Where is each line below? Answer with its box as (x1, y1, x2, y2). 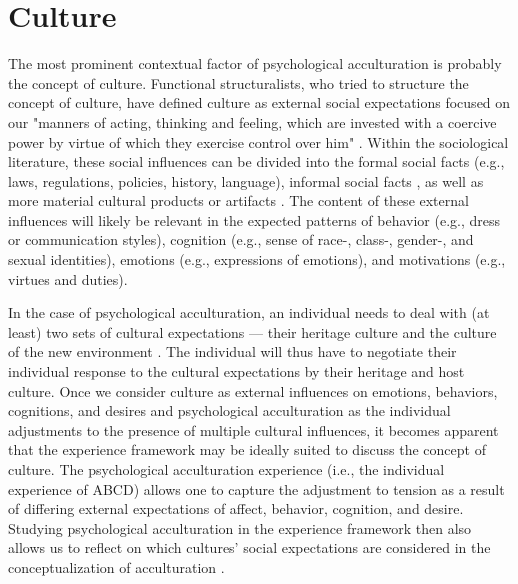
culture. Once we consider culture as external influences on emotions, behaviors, (8, 380, 498, 401)
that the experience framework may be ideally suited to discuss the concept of (8, 439, 486, 460)
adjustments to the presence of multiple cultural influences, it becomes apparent (8, 419, 499, 440)
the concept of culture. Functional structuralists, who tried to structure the (8, 72, 469, 93)
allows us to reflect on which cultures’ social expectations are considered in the (8, 537, 491, 558)
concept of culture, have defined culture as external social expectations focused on (8, 92, 511, 113)
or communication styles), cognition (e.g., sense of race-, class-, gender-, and (8, 229, 474, 250)
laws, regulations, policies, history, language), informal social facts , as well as (8, 170, 484, 191)
